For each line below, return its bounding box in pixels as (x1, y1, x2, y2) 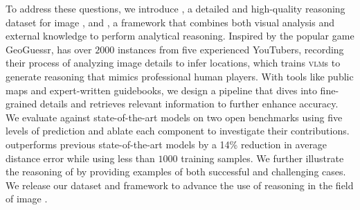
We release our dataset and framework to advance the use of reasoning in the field (6, 177, 354, 192)
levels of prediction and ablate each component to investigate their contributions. (6, 123, 350, 138)
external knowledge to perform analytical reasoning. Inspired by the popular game (6, 28, 354, 43)
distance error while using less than (6, 150, 155, 165)
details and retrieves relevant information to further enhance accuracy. (39, 96, 339, 111)
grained (6, 96, 37, 111)
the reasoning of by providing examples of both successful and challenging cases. (6, 164, 346, 179)
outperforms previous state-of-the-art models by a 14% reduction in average (6, 137, 327, 151)
